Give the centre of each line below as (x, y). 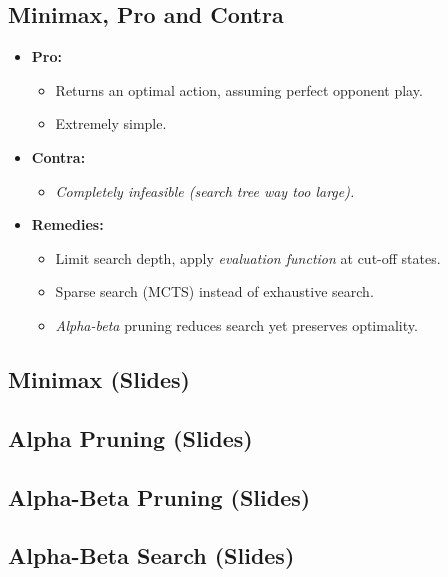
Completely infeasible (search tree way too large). (205, 190)
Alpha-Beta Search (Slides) (151, 555)
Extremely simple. (111, 123)
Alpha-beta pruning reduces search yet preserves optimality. (236, 324)
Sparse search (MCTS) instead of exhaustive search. (214, 291)
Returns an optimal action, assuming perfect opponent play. (239, 89)
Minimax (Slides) (99, 378)
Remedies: (67, 224)
